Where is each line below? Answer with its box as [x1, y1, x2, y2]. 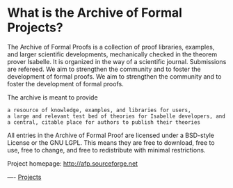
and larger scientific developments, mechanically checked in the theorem [7, 50, 218, 58]
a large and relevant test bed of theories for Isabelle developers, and [7, 113, 226, 120]
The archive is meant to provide [7, 93, 99, 102]
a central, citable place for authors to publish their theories [7, 118, 200, 126]
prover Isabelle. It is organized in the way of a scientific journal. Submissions [7, 57, 227, 65]
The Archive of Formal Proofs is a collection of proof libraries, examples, [7, 42, 215, 51]
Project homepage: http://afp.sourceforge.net [7, 159, 138, 168]
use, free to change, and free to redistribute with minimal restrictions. [7, 146, 206, 154]
